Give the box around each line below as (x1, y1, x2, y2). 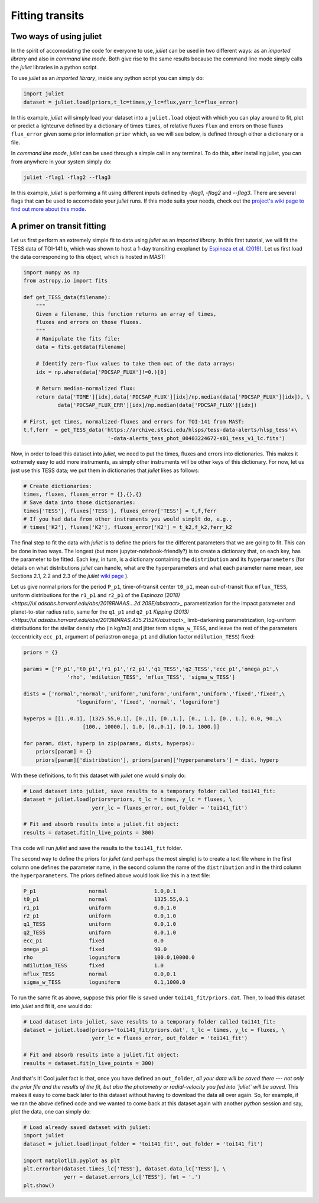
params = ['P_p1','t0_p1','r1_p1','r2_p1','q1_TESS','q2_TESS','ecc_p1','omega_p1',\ (23, 665, 279, 672)
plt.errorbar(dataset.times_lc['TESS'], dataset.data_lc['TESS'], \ (23, 1165, 226, 1172)
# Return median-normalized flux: (35, 385, 136, 392)
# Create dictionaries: (23, 483, 93, 489)
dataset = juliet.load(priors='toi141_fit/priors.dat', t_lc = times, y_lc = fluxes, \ (23, 1026, 285, 1033)
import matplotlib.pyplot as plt (23, 1157, 121, 1164)
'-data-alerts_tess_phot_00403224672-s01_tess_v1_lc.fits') (107, 435, 285, 441)
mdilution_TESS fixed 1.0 (23, 963, 164, 969)
